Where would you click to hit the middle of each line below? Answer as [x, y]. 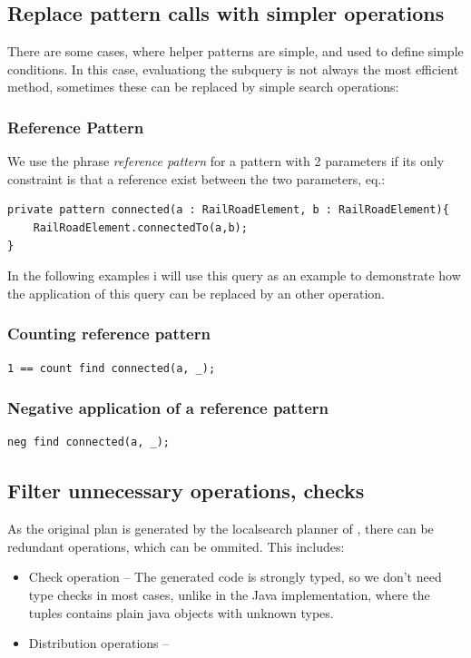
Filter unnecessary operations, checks [186, 491]
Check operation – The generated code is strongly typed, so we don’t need [235, 577]
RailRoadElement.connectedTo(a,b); [140, 227]
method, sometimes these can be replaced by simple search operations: [203, 87]
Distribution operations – [99, 643]
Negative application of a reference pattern [168, 408]
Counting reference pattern [109, 334]
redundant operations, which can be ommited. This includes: [176, 546]
